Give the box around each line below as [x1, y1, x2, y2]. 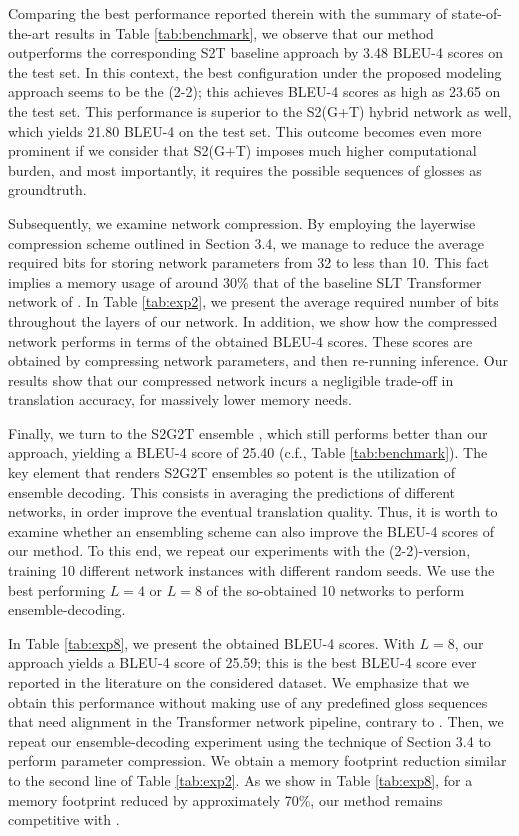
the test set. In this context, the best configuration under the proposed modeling [8, 61, 502, 82]
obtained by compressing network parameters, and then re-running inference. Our [8, 350, 508, 371]
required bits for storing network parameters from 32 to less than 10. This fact [8, 252, 490, 273]
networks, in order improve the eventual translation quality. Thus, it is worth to [8, 501, 498, 522]
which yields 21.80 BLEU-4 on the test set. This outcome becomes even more [8, 120, 482, 141]
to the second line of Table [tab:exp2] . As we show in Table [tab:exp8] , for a [8, 769, 473, 790]
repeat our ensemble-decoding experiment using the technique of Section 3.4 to [8, 730, 491, 751]
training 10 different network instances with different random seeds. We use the [8, 560, 495, 581]
